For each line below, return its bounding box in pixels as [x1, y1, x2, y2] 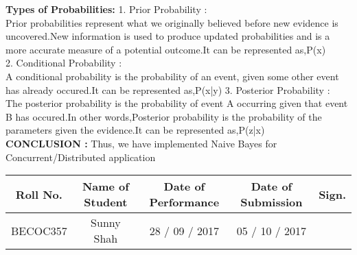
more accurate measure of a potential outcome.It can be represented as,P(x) [5, 42, 326, 56]
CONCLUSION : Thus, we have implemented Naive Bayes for [5, 136, 277, 150]
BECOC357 [11, 222, 67, 239]
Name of [82, 178, 129, 195]
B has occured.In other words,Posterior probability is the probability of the [5, 109, 322, 123]
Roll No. [15, 186, 62, 202]
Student [84, 194, 128, 210]
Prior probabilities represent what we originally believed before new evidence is [5, 15, 338, 29]
